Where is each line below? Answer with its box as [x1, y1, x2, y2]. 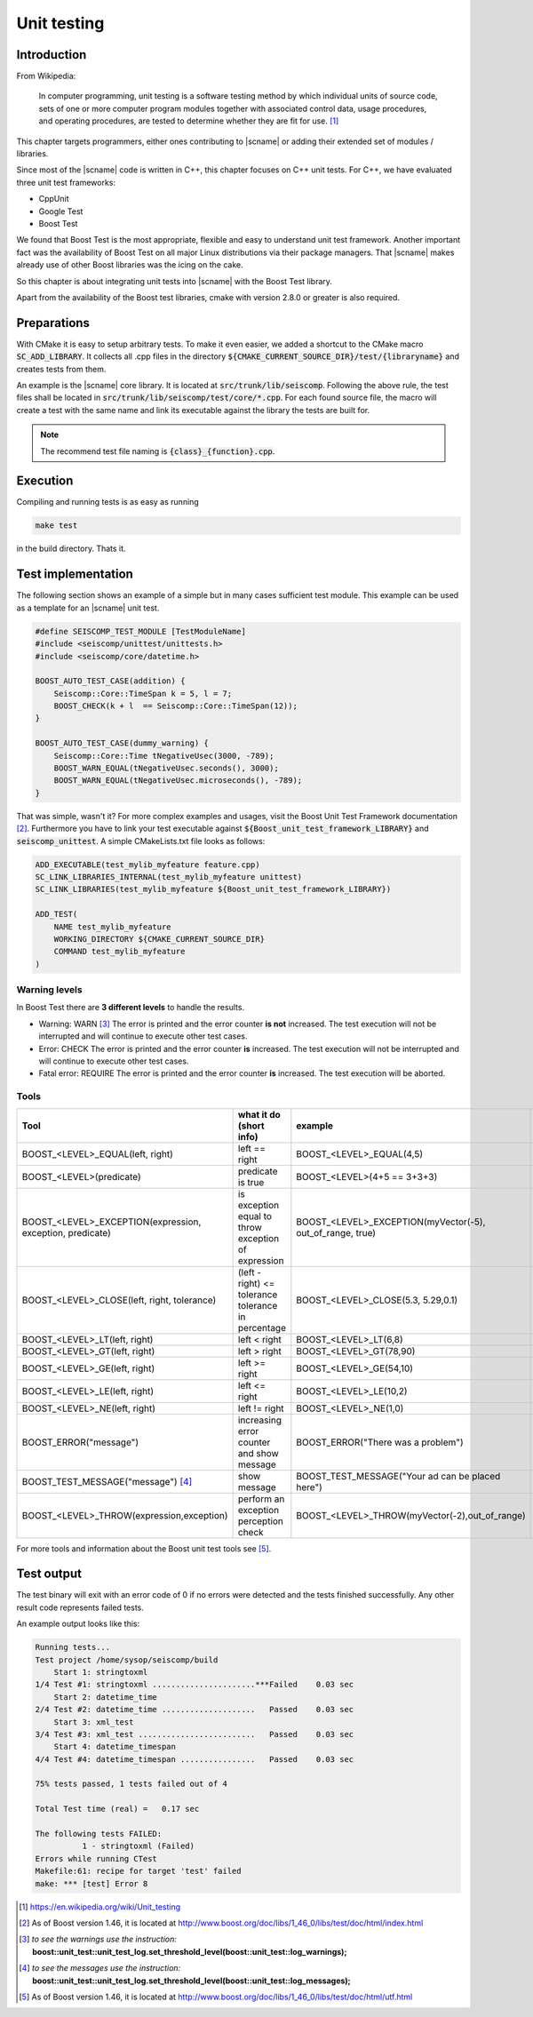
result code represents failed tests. [16, 1602, 144, 1613]
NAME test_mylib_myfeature [53, 921, 172, 932]
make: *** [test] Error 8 [35, 1878, 148, 1888]
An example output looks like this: [16, 1618, 140, 1630]
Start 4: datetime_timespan [53, 1742, 177, 1752]
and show [237, 1447, 279, 1459]
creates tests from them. [16, 363, 107, 374]
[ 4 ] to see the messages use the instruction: [19, 1963, 181, 1973]
